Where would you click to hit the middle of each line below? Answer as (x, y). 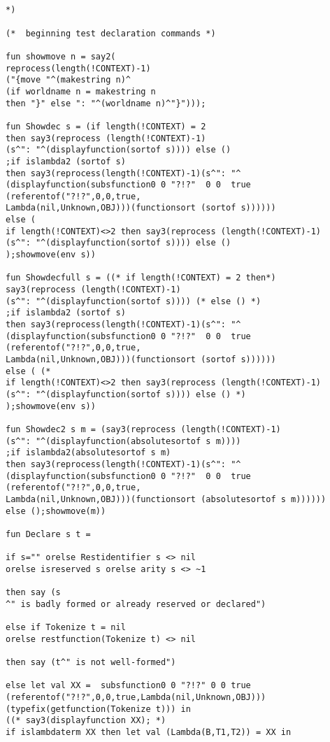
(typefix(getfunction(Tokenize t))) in (98, 709)
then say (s (33, 593)
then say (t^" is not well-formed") (91, 663)
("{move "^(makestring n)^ (68, 80)
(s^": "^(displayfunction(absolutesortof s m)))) (123, 441)
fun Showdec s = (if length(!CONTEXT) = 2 (106, 126)
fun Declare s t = (48, 534)
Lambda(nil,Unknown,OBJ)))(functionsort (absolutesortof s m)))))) (166, 499)
